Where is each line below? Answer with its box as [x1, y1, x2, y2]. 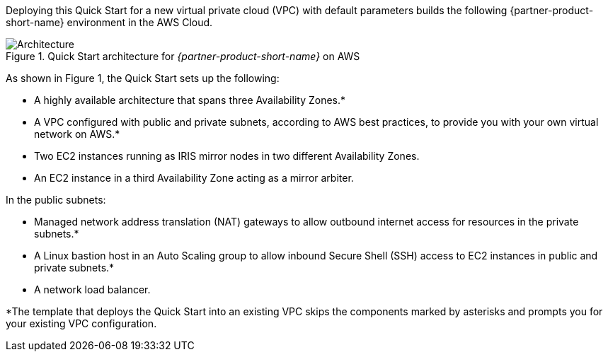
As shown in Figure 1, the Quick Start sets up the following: [6, 72, 280, 84]
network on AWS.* [34, 128, 120, 140]
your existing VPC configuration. [6, 317, 157, 329]
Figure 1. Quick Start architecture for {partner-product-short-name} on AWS [6, 50, 360, 62]
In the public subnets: [6, 194, 106, 206]
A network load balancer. [34, 283, 151, 295]
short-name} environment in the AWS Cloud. [6, 16, 213, 28]
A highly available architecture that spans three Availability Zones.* [34, 94, 346, 106]
